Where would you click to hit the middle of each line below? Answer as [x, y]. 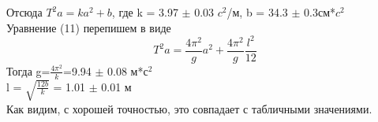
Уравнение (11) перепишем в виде [89, 27]
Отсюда [24, 12]
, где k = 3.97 [145, 12]
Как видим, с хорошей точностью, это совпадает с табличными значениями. [189, 108]
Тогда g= [28, 70]
